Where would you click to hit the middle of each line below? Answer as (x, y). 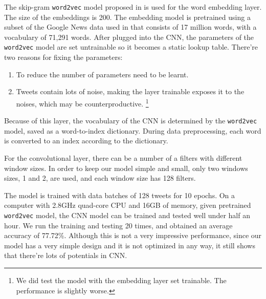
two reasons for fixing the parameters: (63, 57)
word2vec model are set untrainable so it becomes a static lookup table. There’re (131, 47)
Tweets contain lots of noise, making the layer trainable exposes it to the (130, 91)
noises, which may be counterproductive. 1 (82, 102)
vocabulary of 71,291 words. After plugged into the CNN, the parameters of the (129, 37)
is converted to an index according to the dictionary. (86, 141)
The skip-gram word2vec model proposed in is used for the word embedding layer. (133, 7)
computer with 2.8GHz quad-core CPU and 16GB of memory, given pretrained (128, 205)
